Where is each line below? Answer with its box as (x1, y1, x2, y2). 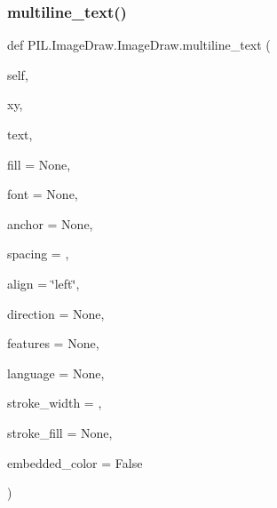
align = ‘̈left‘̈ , (7, 274, 80, 292)
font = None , (7, 185, 78, 203)
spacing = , (7, 244, 69, 263)
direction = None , (7, 304, 105, 322)
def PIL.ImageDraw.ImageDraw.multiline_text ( (7, 36, 271, 54)
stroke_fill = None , (7, 423, 113, 441)
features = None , (7, 334, 99, 353)
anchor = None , (7, 214, 93, 233)
